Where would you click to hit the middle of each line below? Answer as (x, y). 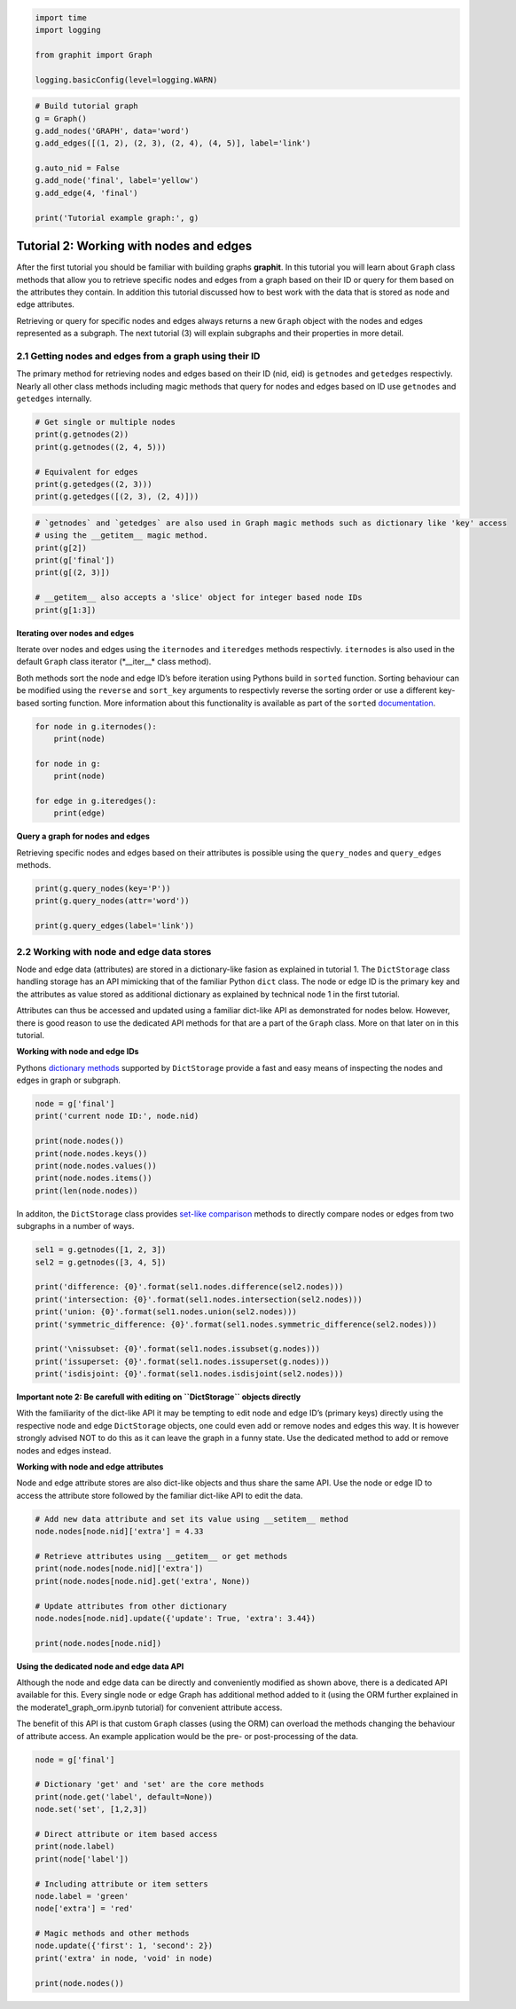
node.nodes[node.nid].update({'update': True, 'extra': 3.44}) (176, 1618)
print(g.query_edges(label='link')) (115, 926)
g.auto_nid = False (77, 168)
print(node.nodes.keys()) (91, 1153)
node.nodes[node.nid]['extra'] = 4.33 (119, 1532)
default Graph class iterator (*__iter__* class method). (114, 662)
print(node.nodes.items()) (94, 1178)
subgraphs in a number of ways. (75, 1226)
